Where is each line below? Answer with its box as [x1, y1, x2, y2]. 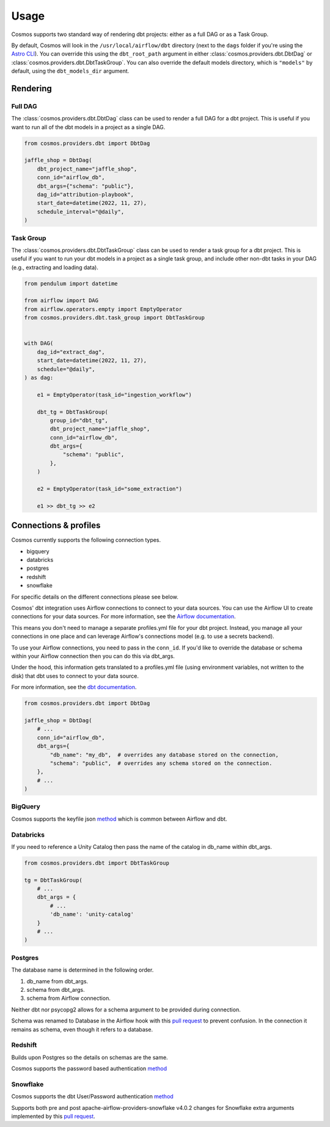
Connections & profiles [11, 520, 101, 531]
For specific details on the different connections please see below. [11, 593, 178, 600]
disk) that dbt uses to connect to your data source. [11, 672, 139, 679]
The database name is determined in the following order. [11, 966, 154, 974]
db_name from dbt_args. [26, 977, 89, 985]
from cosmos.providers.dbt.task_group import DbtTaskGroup [24, 314, 205, 321]
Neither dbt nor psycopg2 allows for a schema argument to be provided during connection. [11, 1006, 241, 1013]
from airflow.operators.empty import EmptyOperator [24, 306, 183, 312]
